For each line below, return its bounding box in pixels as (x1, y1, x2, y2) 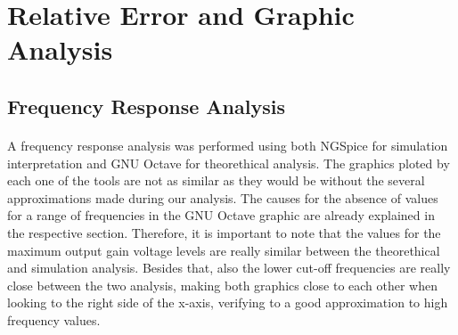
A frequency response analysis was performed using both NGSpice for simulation (7, 135, 448, 154)
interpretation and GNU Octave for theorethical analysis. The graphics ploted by (7, 153, 450, 172)
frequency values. (7, 310, 101, 329)
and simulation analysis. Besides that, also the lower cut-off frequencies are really (7, 258, 451, 277)
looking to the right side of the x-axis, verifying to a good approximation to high (7, 293, 448, 312)
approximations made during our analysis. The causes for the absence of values (7, 188, 438, 207)
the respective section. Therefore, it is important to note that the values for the (7, 223, 441, 241)
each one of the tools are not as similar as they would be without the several (7, 171, 425, 190)
